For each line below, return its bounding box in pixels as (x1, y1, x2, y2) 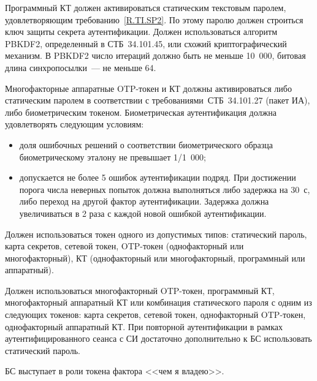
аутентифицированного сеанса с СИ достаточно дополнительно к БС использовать (5, 332, 312, 345)
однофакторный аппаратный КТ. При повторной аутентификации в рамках (5, 320, 283, 333)
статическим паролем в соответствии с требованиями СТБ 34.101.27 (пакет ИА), (5, 94, 310, 107)
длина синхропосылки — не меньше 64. (5, 61, 156, 74)
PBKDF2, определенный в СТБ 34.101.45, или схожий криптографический (5, 37, 287, 50)
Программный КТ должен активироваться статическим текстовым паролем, (5, 1, 286, 13)
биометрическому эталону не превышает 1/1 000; (19, 150, 206, 163)
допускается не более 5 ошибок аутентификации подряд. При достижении (19, 171, 296, 184)
